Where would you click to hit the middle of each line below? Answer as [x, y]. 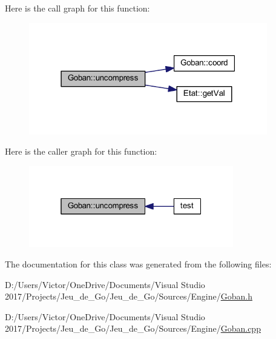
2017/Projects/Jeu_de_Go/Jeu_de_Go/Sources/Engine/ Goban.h [129, 296]
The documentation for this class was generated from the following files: [138, 264]
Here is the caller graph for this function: [81, 151]
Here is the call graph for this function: [77, 8]
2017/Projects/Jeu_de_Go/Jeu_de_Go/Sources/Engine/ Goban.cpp [133, 328]
